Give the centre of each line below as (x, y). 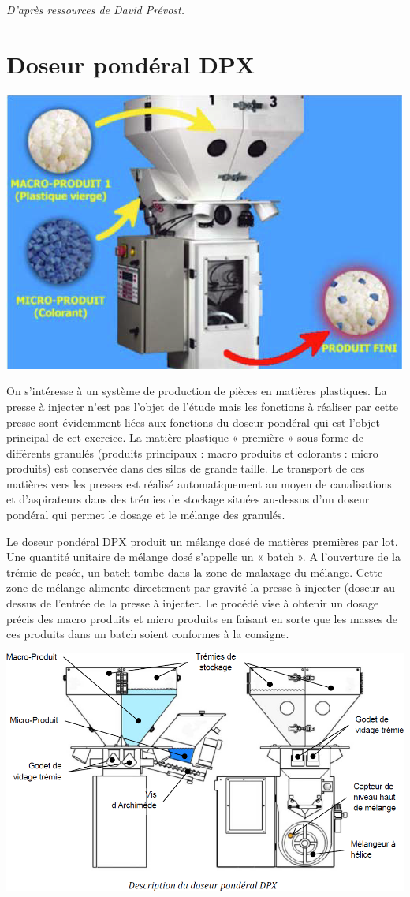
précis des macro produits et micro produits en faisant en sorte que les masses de (202, 618)
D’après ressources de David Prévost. (96, 9)
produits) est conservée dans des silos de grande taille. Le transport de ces (186, 468)
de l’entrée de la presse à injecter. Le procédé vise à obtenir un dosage (209, 603)
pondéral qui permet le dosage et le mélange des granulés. (146, 515)
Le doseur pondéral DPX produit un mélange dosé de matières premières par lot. (202, 541)
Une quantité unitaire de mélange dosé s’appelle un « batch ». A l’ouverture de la (204, 557)
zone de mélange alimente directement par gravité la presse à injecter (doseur (193, 587)
